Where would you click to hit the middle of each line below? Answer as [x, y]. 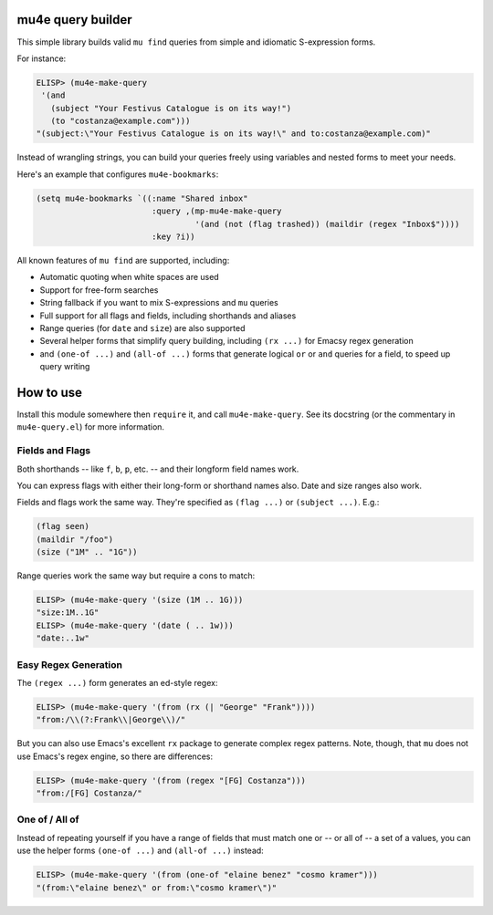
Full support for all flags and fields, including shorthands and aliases [168, 316]
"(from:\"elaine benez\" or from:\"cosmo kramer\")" [157, 888]
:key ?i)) [173, 236]
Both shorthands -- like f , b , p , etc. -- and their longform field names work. [158, 469]
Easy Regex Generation [70, 664]
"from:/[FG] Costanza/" [89, 793]
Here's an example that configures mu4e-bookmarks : [118, 174]
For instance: [42, 58]
